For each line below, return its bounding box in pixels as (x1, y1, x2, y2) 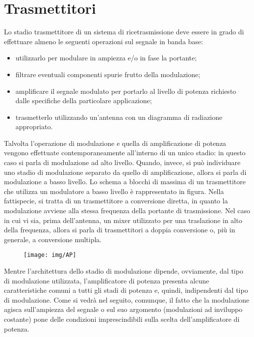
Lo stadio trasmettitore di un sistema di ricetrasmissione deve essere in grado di (4, 27, 244, 37)
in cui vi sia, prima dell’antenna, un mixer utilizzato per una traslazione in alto (4, 215, 242, 225)
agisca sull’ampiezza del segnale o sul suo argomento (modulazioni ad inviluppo (4, 304, 243, 314)
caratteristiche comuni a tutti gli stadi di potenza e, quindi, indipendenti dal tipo (4, 285, 248, 295)
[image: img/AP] (24, 252, 76, 259)
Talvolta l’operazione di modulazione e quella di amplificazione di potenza (4, 138, 227, 148)
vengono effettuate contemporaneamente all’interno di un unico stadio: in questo (4, 147, 246, 158)
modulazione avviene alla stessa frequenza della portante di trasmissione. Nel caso (4, 205, 250, 216)
